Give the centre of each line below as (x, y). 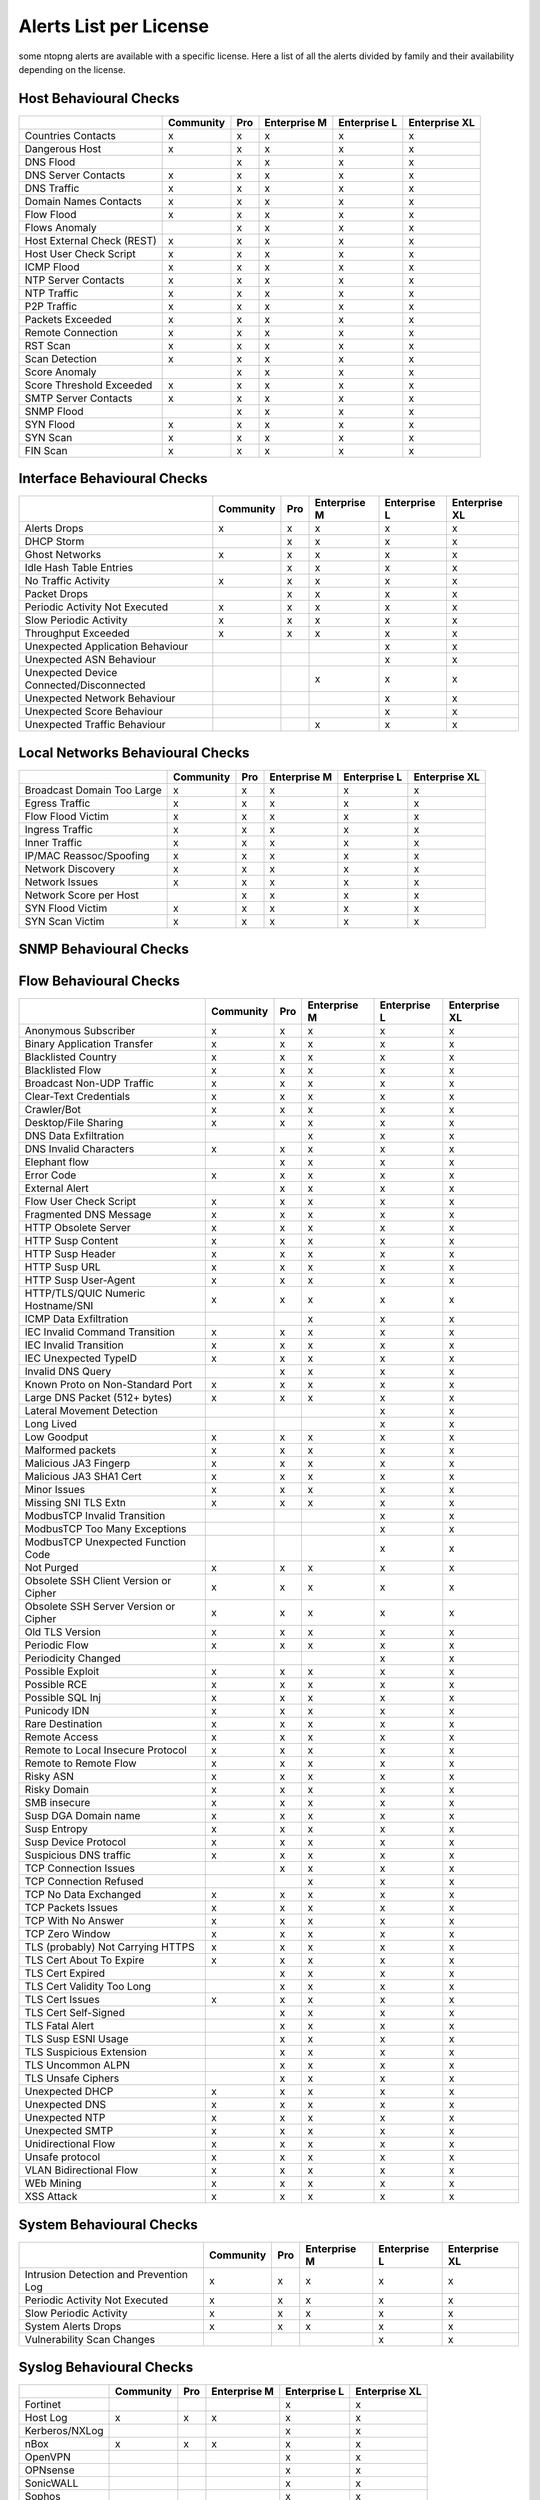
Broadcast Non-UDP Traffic (89, 1083)
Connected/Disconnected (85, 685)
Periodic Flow (56, 1645)
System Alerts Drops (73, 2326)
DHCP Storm (54, 542)
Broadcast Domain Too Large (93, 790)
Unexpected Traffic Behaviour (95, 725)
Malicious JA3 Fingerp (77, 1463)
